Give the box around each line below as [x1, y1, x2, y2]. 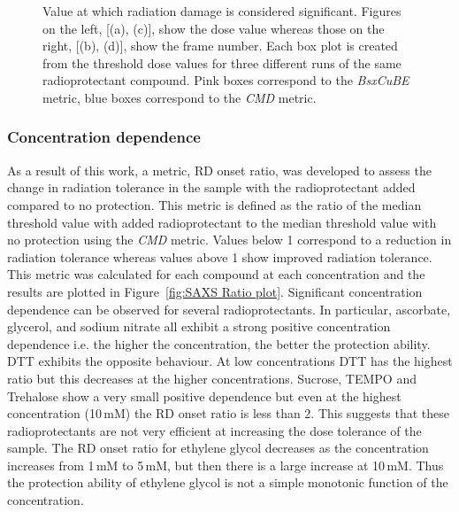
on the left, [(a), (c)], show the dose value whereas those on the [42, 19, 385, 37]
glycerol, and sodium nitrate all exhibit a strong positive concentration [7, 317, 391, 336]
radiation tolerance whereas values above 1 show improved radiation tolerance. [7, 247, 432, 266]
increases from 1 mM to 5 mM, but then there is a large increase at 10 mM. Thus [7, 455, 444, 474]
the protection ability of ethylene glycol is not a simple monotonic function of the [7, 473, 448, 492]
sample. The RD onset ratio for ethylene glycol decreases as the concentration [7, 438, 429, 457]
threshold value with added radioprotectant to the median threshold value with [7, 213, 437, 231]
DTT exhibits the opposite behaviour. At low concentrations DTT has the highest [7, 352, 453, 370]
